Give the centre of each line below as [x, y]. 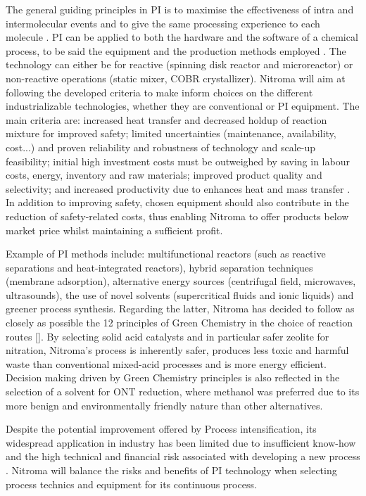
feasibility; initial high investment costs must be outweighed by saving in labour [178, 161]
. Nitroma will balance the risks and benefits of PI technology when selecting [171, 470]
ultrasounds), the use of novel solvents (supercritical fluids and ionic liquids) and [180, 294]
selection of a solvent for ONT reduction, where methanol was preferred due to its [183, 392]
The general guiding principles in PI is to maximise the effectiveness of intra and [180, 9]
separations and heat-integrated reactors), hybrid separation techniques [159, 267]
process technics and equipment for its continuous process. [131, 484]
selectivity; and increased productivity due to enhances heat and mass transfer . [178, 188]
